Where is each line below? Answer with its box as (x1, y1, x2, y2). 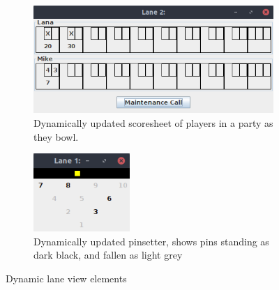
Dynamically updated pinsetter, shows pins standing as (33, 234, 269, 248)
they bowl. (33, 129, 79, 144)
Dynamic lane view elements (6, 270, 127, 285)
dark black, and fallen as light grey (33, 247, 183, 262)
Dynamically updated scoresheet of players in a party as (33, 116, 273, 130)
